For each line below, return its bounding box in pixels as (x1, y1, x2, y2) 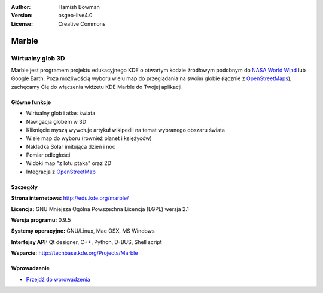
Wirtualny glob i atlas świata (26, 109, 96, 117)
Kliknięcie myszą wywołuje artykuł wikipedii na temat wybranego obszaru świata (26, 126, 226, 133)
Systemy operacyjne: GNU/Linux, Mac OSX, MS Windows (11, 227, 155, 234)
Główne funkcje (11, 99, 51, 106)
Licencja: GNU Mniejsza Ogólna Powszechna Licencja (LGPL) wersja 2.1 (11, 205, 190, 212)
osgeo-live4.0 (58, 12, 93, 19)
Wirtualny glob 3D (11, 54, 65, 62)
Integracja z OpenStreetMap (26, 168, 96, 175)
